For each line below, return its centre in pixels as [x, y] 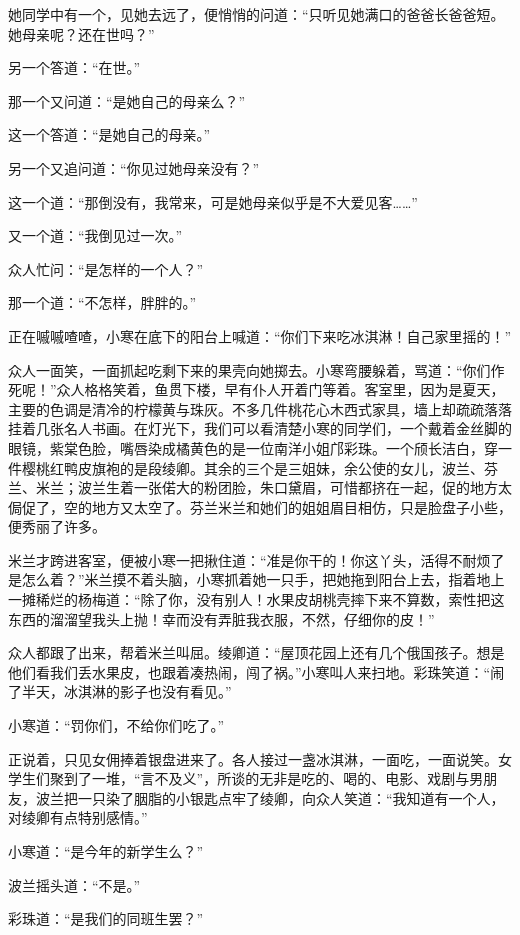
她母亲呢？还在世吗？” [81, 33]
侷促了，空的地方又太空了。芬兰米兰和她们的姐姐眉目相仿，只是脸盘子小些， [260, 506]
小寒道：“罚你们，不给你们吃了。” [116, 725]
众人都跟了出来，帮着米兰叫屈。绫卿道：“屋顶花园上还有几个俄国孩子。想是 [256, 652]
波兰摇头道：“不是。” [74, 884]
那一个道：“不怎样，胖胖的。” [102, 302]
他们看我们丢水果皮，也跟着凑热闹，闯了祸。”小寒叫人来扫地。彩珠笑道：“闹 [256, 671]
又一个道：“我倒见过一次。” [95, 235]
